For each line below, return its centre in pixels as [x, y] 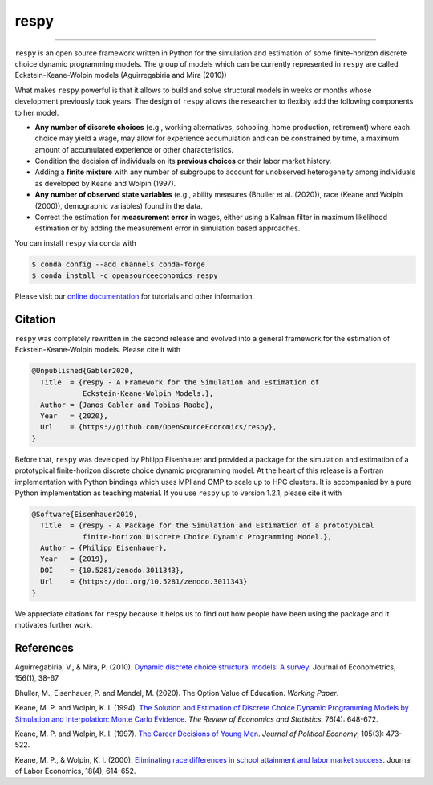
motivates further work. [54, 625]
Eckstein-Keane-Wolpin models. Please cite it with [98, 350]
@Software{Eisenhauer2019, [85, 514]
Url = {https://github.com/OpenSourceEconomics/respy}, [159, 427]
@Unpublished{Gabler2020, [83, 371]
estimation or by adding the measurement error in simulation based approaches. [168, 228]
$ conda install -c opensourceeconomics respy [125, 276]
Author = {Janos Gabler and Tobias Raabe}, [127, 405]
